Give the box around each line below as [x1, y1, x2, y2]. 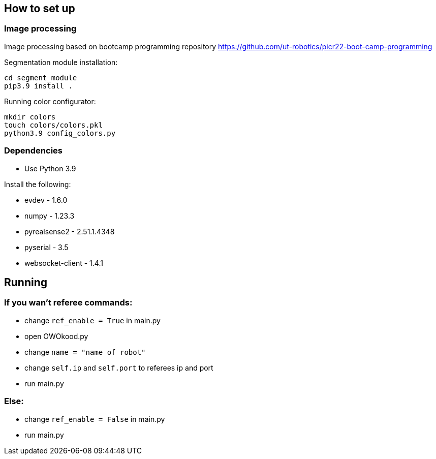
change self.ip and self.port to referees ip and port [24, 363, 213, 372]
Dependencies [4, 145, 63, 156]
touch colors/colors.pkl [4, 120, 103, 129]
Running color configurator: [4, 97, 96, 106]
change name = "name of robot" [24, 347, 146, 356]
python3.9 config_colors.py [4, 129, 116, 137]
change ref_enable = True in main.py [24, 316, 161, 325]
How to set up [4, 2, 75, 15]
